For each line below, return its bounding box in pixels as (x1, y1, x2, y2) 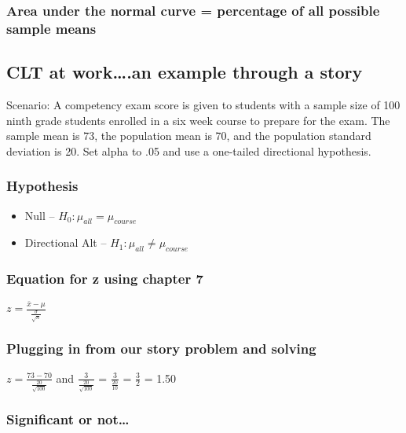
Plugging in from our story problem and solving (6, 339, 316, 358)
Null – (24, 207, 55, 223)
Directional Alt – (24, 234, 107, 251)
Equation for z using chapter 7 (6, 269, 203, 288)
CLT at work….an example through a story (6, 60, 363, 84)
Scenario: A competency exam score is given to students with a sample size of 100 (6, 96, 401, 112)
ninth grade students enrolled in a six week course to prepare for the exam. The (6, 112, 390, 128)
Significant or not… (6, 409, 130, 429)
